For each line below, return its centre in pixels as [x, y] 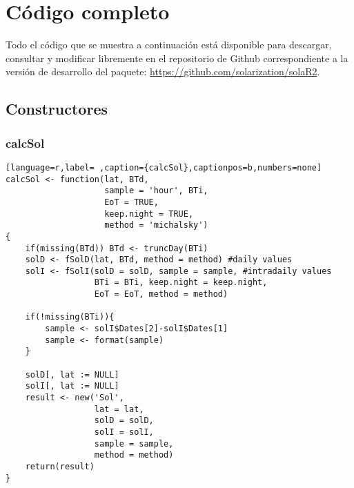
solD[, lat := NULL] [72, 374]
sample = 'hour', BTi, [156, 191]
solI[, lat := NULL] [72, 386]
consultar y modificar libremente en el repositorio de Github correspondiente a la [177, 58]
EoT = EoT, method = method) [161, 294]
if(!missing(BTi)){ [70, 317]
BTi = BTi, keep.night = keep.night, [181, 283]
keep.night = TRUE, [149, 214]
